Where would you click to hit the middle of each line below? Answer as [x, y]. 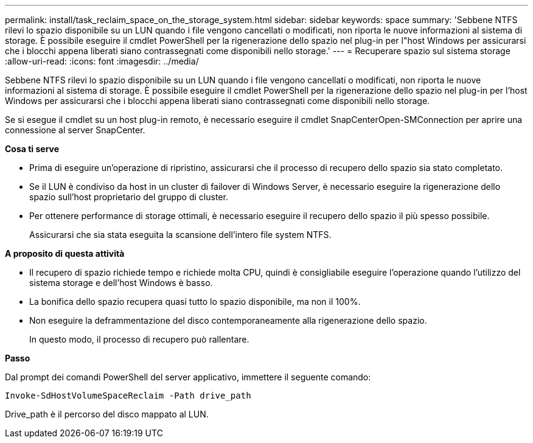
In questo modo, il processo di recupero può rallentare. [139, 339]
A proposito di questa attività [65, 253]
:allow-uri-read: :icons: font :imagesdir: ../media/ [102, 61]
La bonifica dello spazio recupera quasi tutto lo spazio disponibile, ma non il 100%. [195, 302]
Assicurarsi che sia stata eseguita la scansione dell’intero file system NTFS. [180, 235]
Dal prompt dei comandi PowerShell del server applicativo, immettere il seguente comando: [188, 377]
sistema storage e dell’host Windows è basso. [121, 283]
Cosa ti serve [32, 149]
